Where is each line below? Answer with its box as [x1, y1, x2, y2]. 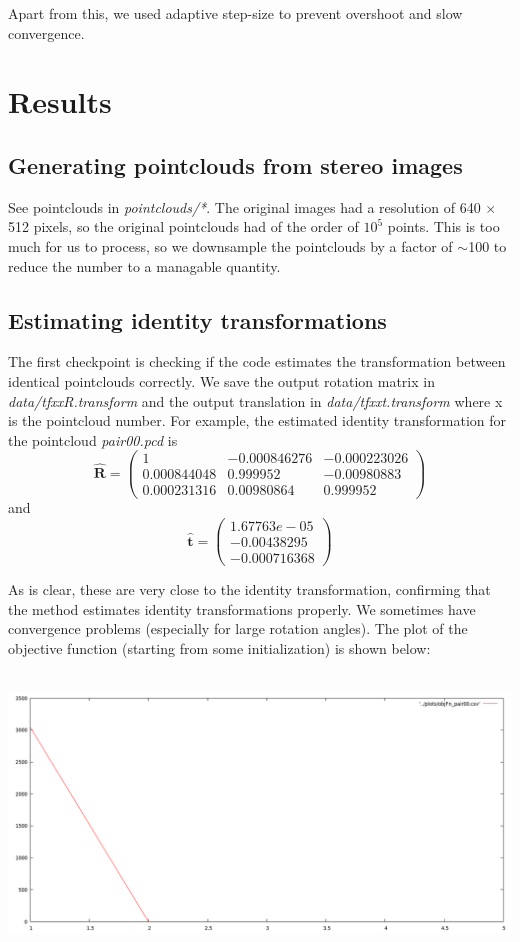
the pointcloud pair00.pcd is [8, 429, 178, 450]
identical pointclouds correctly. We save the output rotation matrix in [8, 370, 435, 391]
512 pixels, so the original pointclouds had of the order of [8, 216, 359, 237]
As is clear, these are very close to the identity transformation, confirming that [8, 579, 491, 600]
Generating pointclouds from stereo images [8, 149, 463, 180]
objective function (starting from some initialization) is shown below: [8, 638, 431, 658]
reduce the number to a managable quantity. [8, 255, 281, 276]
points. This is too [387, 216, 500, 237]
